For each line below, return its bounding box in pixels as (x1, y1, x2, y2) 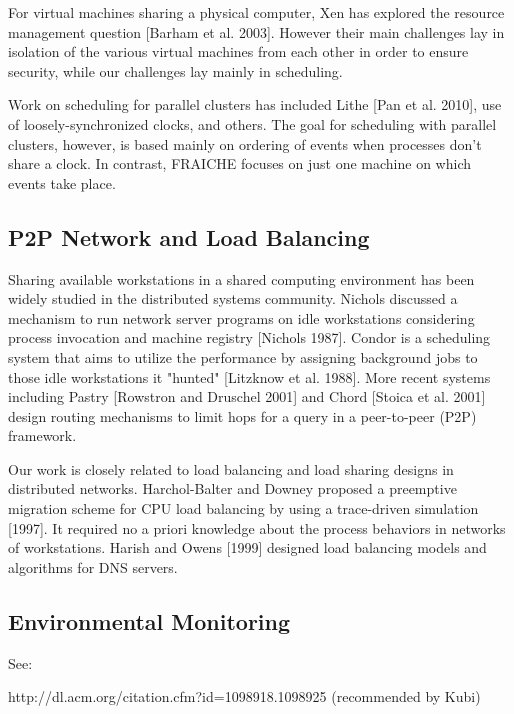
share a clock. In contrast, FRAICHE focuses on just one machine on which (8, 153, 472, 174)
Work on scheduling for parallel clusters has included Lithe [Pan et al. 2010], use (8, 94, 502, 115)
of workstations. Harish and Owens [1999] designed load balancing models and (8, 537, 487, 558)
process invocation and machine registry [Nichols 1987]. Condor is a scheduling (8, 327, 491, 348)
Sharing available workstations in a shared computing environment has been (8, 268, 475, 289)
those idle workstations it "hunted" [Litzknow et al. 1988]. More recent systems (8, 366, 491, 387)
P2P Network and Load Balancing (8, 221, 370, 252)
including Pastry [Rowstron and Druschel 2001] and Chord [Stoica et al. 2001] (8, 386, 486, 407)
